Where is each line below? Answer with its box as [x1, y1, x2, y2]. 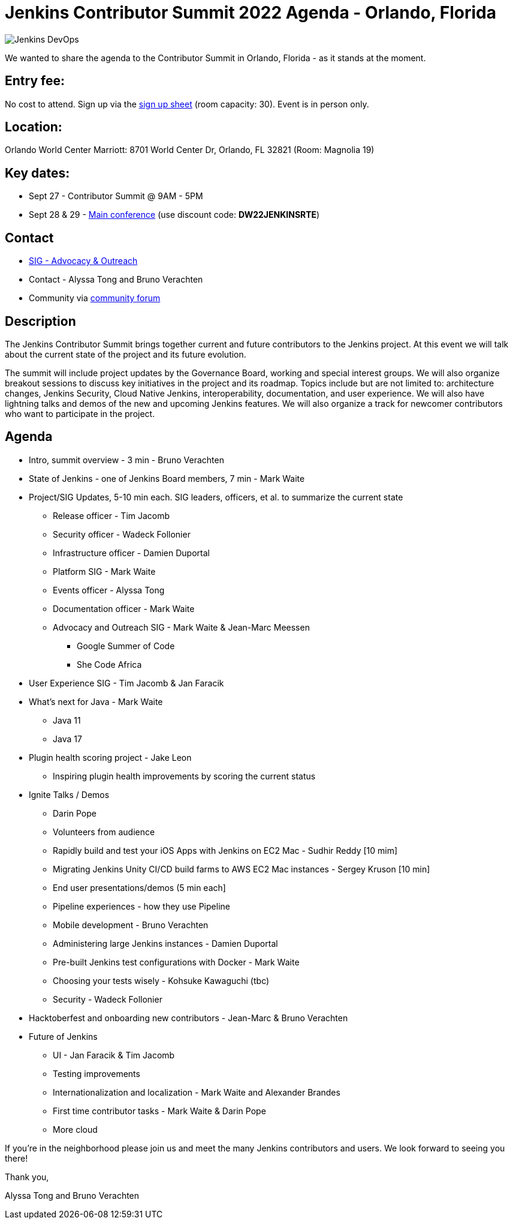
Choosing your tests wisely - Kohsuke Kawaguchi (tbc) [53, 975, 270, 986]
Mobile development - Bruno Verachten [53, 919, 209, 930]
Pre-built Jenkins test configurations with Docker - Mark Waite [53, 956, 300, 967]
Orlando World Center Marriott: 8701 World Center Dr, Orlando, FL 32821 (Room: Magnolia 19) [5, 145, 375, 155]
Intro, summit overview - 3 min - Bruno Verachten [29, 454, 224, 465]
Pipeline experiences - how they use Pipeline [53, 901, 230, 911]
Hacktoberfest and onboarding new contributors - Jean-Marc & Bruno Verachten [29, 1012, 348, 1023]
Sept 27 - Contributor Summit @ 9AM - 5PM [29, 191, 203, 202]
